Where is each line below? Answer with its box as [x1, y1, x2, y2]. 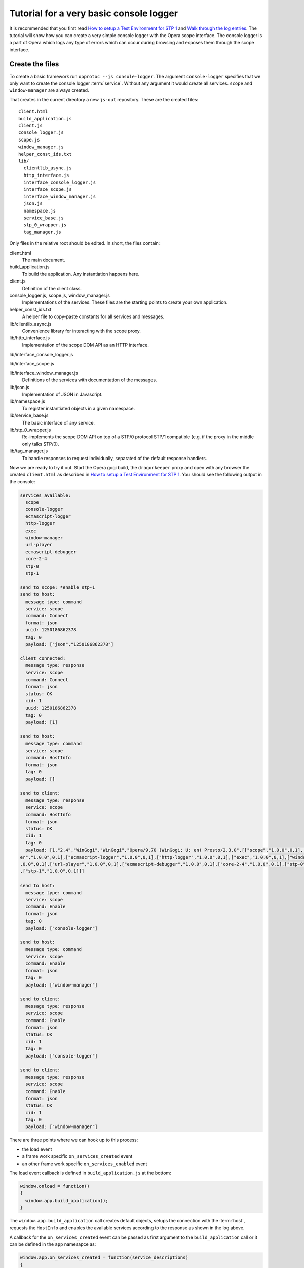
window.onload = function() [20, 1183, 90, 1189]
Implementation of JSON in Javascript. [22, 391, 103, 398]
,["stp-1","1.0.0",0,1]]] [20, 868, 85, 874]
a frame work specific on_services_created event [22, 1153, 133, 1159]
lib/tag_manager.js [9, 448, 48, 454]
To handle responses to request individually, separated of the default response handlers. [22, 455, 207, 461]
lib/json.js [9, 384, 30, 390]
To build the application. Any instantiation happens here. [22, 271, 140, 277]
